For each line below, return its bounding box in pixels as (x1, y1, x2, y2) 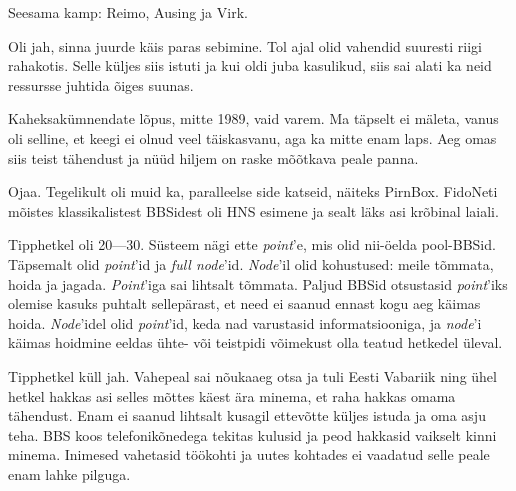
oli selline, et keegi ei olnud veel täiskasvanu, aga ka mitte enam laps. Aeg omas (8, 127, 497, 148)
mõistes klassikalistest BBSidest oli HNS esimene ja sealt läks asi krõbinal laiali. (8, 200, 499, 221)
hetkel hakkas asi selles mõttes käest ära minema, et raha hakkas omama (8, 385, 456, 406)
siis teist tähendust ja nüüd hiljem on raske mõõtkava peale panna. (8, 147, 419, 168)
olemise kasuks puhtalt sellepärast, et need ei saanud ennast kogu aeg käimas (8, 293, 481, 314)
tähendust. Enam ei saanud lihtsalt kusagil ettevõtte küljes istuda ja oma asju (8, 405, 486, 426)
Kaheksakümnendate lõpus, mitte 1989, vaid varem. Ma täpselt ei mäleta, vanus (8, 108, 499, 129)
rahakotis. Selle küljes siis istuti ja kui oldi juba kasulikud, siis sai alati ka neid (8, 55, 492, 76)
